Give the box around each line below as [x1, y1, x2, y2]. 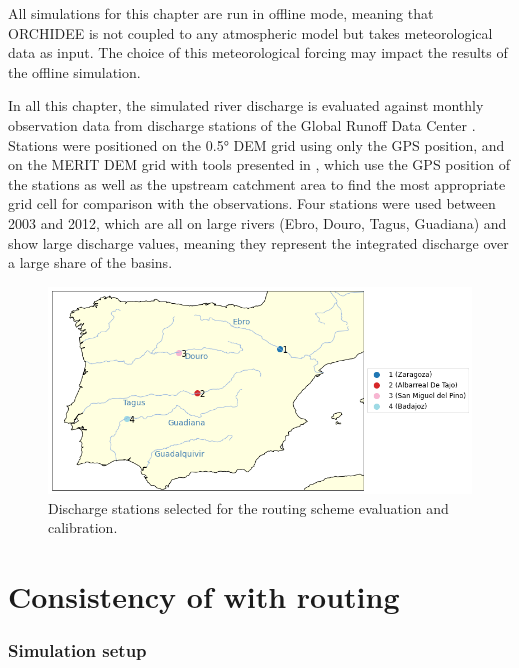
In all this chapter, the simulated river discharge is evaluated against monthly [8, 95, 484, 116]
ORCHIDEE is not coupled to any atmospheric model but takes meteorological [8, 22, 493, 43]
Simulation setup [8, 638, 147, 663]
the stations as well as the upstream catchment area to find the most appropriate [8, 173, 506, 194]
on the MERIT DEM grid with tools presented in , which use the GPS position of [8, 154, 510, 175]
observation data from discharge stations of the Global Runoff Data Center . [8, 114, 476, 135]
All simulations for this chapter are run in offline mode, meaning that [8, 3, 434, 23]
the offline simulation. [8, 61, 141, 82]
